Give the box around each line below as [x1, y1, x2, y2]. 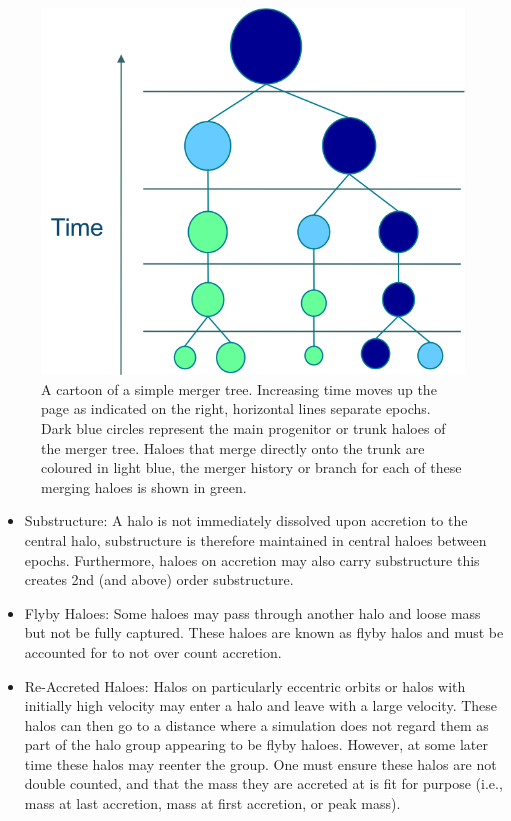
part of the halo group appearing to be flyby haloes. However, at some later [24, 734, 488, 755]
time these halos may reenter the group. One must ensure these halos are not [24, 753, 497, 774]
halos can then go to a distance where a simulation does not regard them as [24, 714, 489, 735]
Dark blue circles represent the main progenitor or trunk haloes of [41, 417, 446, 438]
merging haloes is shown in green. [41, 476, 247, 497]
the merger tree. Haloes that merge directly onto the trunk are [41, 437, 425, 458]
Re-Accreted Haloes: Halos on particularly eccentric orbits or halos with [24, 675, 466, 696]
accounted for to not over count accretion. [24, 641, 282, 662]
